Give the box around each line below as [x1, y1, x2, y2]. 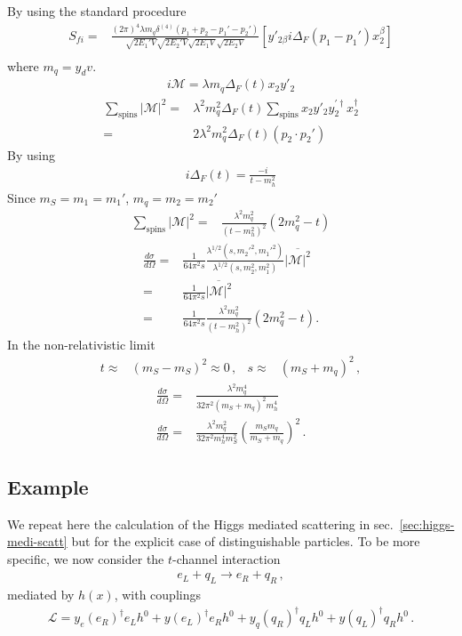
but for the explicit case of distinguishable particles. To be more [71, 532, 420, 551]
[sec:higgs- [399, 514, 455, 533]
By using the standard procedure [7, 2, 187, 20]
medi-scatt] [7, 532, 68, 551]
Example [7, 472, 89, 500]
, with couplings [114, 585, 201, 604]
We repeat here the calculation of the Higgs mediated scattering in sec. [7, 514, 394, 533]
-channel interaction [172, 549, 281, 568]
